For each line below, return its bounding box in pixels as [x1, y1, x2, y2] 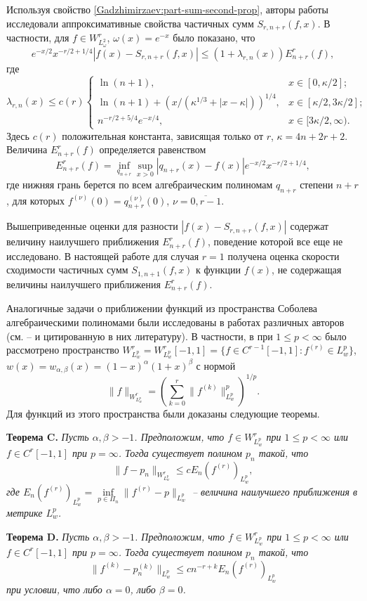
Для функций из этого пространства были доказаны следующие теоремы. [6, 406, 320, 420]
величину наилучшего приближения [6, 234, 159, 249]
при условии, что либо [6, 581, 102, 596]
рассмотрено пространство [6, 342, 119, 357]
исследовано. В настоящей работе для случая [6, 248, 199, 263]
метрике [6, 505, 43, 519]
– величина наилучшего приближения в [192, 484, 358, 498]
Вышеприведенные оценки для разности [6, 219, 178, 233]
